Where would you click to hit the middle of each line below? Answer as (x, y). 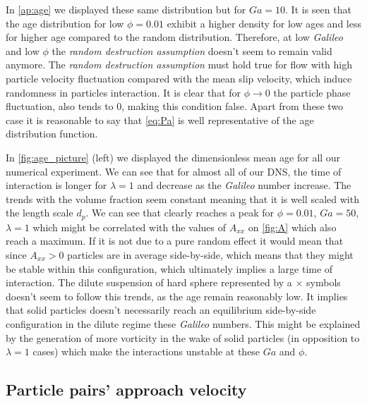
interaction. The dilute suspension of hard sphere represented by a (149, 282)
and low (23, 50)
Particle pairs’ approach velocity (126, 390)
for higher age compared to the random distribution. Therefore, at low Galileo (174, 37)
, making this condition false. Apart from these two (233, 106)
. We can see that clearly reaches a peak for (180, 213)
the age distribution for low (65, 23)
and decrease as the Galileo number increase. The (244, 185)
